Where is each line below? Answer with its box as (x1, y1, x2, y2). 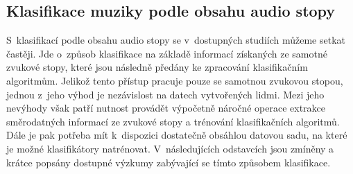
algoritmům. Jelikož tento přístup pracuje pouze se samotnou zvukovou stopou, (6, 73, 343, 87)
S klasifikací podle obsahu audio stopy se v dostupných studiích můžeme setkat (6, 33, 345, 47)
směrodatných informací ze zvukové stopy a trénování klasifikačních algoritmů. (6, 114, 340, 128)
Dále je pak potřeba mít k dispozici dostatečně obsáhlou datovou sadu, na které (6, 128, 347, 142)
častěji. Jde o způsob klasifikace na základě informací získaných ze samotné (6, 46, 327, 60)
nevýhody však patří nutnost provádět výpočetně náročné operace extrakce (6, 101, 326, 115)
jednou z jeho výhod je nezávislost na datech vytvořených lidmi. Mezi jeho (6, 87, 325, 101)
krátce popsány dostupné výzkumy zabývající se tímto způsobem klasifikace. (6, 155, 331, 169)
